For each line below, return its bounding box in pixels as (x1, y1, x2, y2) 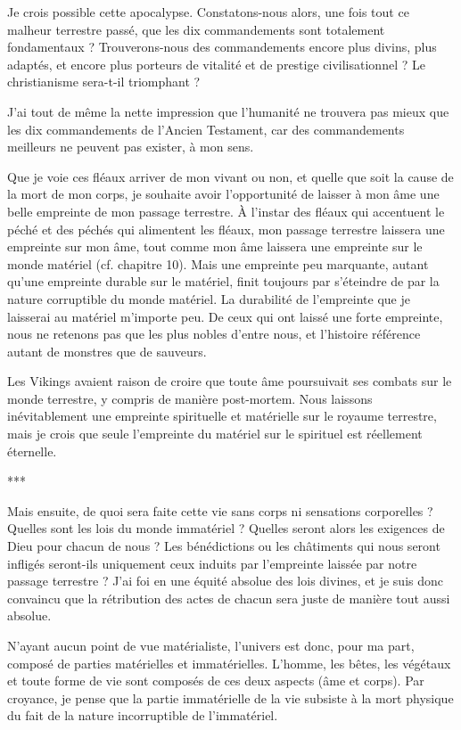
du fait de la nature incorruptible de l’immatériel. (7, 706, 278, 725)
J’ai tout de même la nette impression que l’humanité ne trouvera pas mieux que (7, 102, 449, 120)
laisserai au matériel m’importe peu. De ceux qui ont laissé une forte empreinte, (7, 307, 443, 325)
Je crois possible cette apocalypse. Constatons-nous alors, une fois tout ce (7, 3, 409, 21)
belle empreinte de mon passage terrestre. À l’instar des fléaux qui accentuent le (7, 201, 445, 220)
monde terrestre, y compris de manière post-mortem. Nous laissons (7, 389, 373, 407)
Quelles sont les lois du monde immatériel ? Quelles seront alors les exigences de (7, 519, 445, 537)
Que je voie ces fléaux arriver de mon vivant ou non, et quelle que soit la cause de (7, 167, 454, 185)
